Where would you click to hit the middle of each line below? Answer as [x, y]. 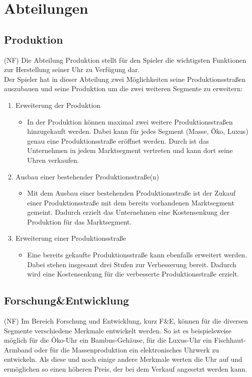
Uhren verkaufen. [53, 160]
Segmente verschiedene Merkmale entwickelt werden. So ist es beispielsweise [118, 330]
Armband [18, 349]
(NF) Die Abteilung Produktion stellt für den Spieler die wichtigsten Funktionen [125, 60]
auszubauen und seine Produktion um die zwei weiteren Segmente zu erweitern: [123, 88]
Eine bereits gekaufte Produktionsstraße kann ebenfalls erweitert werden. [137, 255]
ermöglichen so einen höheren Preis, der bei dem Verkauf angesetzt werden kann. [126, 369]
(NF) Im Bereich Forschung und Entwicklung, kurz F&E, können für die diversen [126, 321]
